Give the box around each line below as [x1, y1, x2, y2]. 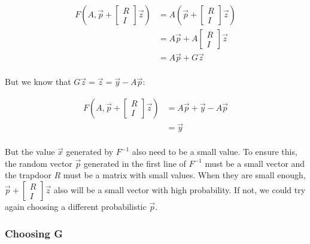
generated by [66, 145, 114, 158]
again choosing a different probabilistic [5, 200, 147, 213]
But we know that [5, 75, 71, 88]
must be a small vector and [205, 157, 305, 169]
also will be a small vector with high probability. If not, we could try [53, 184, 306, 196]
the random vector [5, 157, 72, 169]
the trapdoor [5, 169, 51, 181]
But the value [5, 145, 55, 158]
